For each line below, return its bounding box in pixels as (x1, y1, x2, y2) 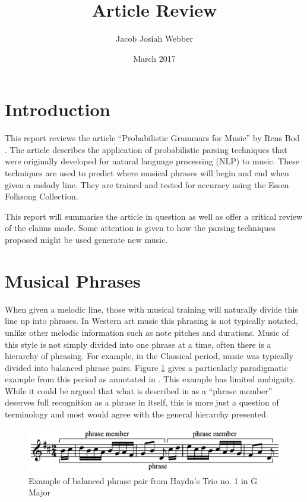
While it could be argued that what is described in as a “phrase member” (5, 384, 273, 397)
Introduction (5, 97, 110, 121)
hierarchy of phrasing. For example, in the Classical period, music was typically (5, 350, 294, 362)
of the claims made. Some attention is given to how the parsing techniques (5, 222, 276, 234)
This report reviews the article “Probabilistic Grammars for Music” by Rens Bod (5, 132, 300, 144)
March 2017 (133, 52, 176, 64)
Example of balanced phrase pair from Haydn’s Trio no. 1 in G (29, 474, 258, 487)
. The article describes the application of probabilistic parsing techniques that (5, 143, 287, 155)
